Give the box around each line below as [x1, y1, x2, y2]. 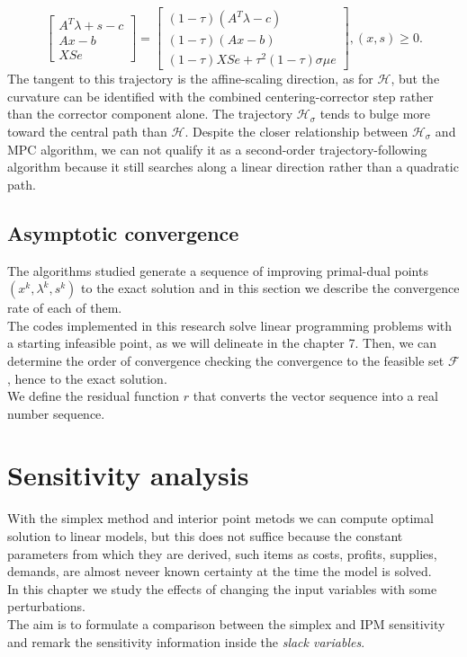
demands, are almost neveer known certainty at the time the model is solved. [7, 562, 432, 581]
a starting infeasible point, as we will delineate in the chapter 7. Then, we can [7, 333, 437, 352]
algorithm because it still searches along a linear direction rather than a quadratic [7, 157, 459, 176]
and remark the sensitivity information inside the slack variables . [7, 632, 365, 651]
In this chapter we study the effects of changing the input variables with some [7, 579, 437, 598]
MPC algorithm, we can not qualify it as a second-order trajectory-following [7, 139, 427, 158]
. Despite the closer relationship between [184, 121, 409, 140]
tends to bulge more [319, 104, 431, 123]
